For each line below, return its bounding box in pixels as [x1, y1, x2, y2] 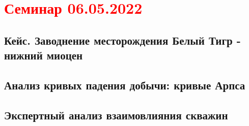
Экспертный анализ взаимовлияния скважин [4, 107, 228, 122]
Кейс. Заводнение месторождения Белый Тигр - [4, 32, 241, 48]
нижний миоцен [4, 47, 83, 63]
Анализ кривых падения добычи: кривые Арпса [4, 77, 245, 92]
